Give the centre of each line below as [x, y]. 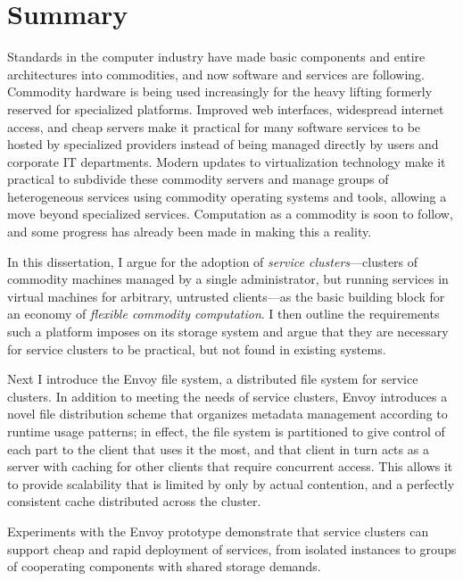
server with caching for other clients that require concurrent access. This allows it [230, 466]
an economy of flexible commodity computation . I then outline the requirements [223, 314]
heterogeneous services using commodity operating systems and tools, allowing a [227, 196]
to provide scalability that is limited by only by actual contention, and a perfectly [231, 483]
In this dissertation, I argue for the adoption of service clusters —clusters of [213, 261]
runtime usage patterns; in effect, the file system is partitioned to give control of [226, 431]
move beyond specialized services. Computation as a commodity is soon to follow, [230, 214]
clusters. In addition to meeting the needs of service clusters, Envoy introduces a [227, 396]
